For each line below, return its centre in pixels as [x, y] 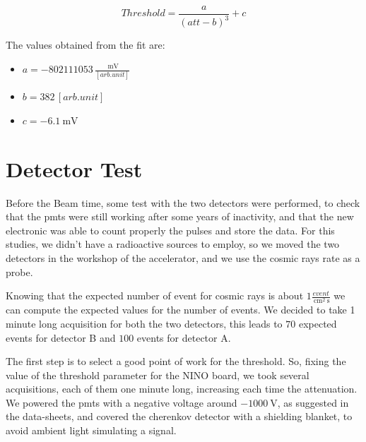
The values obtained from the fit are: [85, 45]
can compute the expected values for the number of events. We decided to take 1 [181, 310]
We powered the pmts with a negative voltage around [122, 402]
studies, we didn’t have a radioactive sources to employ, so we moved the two [173, 244]
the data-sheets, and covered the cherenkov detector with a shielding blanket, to [179, 416]
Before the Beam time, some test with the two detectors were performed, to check [183, 202]
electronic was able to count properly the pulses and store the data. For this [170, 230]
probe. [19, 271]
